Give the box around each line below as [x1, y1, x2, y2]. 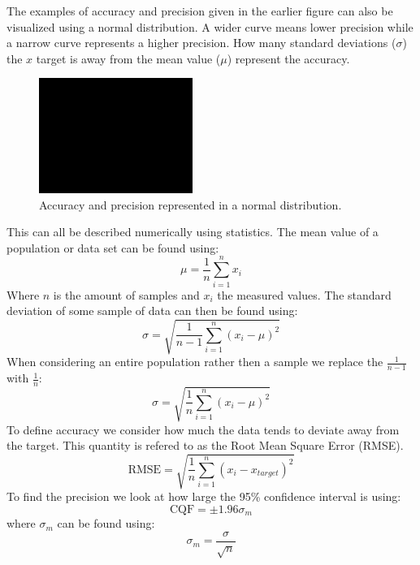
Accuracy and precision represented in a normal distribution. [39, 196, 342, 213]
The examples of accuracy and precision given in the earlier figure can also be [6, 2, 393, 19]
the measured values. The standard [217, 286, 392, 303]
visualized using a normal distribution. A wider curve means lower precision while [6, 18, 414, 35]
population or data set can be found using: [6, 239, 219, 256]
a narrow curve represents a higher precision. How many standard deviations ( [6, 34, 396, 51]
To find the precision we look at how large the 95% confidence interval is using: [6, 488, 401, 505]
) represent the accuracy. [227, 50, 350, 67]
